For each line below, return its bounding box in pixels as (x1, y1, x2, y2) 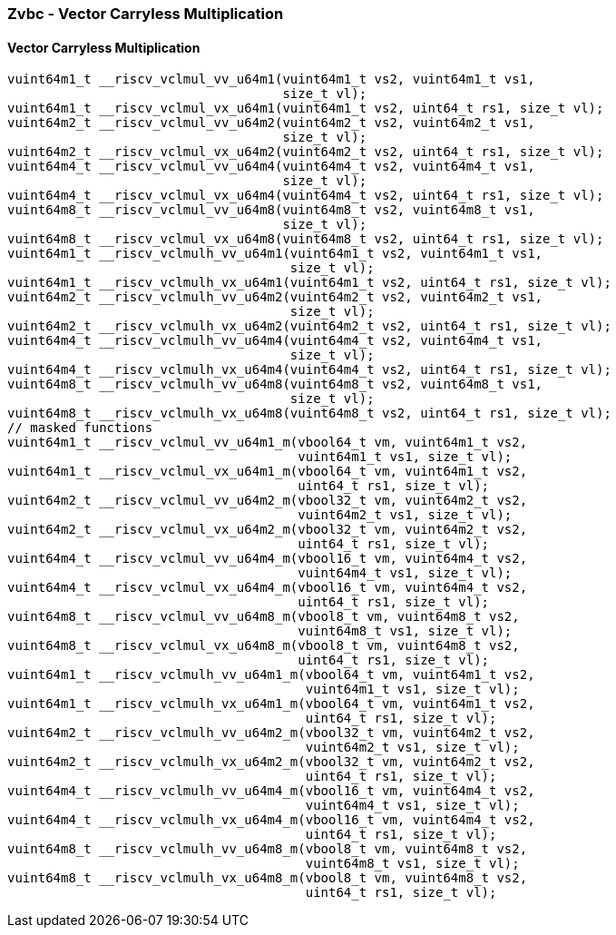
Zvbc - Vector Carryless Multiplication (7, 5, 284, 23)
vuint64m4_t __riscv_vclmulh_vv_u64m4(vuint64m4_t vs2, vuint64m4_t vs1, (7, 333, 543, 349)
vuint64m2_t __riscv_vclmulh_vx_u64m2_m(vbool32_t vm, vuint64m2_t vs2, (7, 754, 535, 770)
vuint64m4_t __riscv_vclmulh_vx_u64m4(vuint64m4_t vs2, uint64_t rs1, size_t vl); (7, 362, 611, 378)
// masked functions (7, 420, 153, 436)
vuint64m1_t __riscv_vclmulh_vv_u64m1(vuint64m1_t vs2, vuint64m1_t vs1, (7, 246, 543, 261)
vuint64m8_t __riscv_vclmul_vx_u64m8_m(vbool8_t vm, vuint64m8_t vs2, (7, 638, 520, 654)
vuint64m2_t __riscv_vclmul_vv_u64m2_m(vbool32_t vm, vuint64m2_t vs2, (7, 493, 528, 508)
